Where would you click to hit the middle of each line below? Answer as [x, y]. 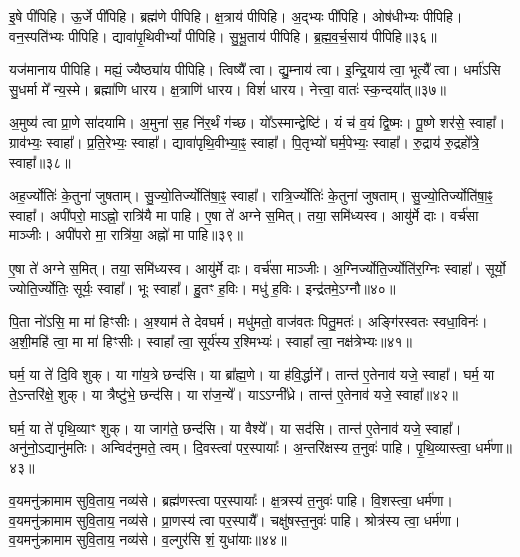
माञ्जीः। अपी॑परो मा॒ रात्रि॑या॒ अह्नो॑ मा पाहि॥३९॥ [126, 234]
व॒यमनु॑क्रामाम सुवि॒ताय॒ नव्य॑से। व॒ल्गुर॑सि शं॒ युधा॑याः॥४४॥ [148, 539]
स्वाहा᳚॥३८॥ [40, 161]
